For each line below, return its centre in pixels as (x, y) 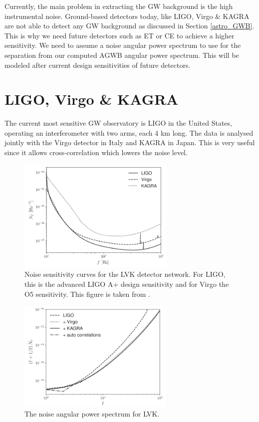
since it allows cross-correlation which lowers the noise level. (96, 152)
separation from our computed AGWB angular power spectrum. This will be (122, 55)
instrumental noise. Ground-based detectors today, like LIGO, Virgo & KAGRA (127, 16)
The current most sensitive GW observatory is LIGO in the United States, (118, 123)
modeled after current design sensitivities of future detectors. (98, 65)
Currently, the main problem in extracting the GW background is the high (119, 6)
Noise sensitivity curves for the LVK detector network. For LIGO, (125, 274)
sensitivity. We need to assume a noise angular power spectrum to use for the (123, 45)
